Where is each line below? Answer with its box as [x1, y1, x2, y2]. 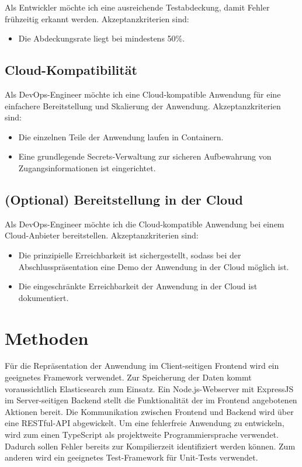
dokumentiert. [18, 291, 69, 303]
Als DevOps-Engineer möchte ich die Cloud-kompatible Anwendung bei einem [5, 217, 284, 230]
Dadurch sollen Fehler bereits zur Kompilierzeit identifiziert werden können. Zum [5, 440, 296, 452]
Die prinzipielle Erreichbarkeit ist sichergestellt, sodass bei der [18, 248, 241, 261]
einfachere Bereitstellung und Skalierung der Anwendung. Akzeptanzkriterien [5, 99, 281, 112]
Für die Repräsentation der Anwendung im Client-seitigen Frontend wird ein [5, 359, 279, 372]
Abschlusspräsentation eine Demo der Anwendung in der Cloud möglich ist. [18, 260, 289, 272]
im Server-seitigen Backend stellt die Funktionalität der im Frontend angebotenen [5, 394, 297, 406]
